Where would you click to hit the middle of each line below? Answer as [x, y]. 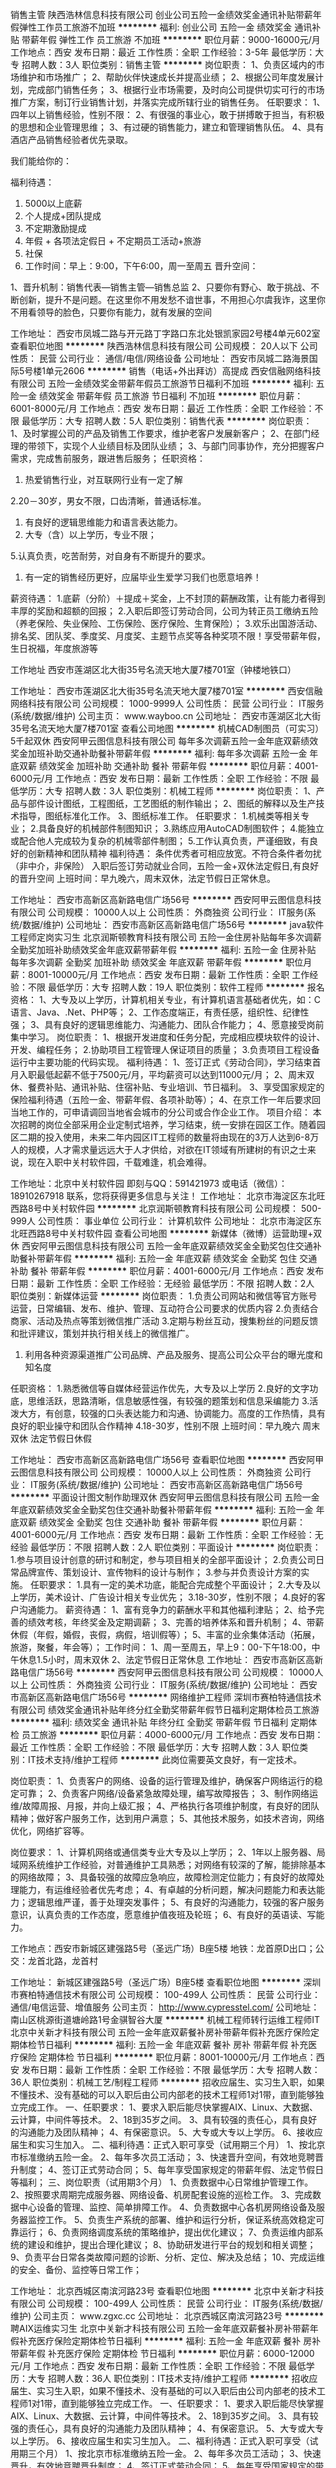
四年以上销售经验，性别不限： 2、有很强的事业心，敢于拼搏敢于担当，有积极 [167, 114]
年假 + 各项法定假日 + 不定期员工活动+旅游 [113, 241]
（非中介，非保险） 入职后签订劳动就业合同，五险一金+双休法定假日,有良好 [165, 866]
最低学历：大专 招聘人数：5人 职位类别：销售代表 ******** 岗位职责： [167, 421]
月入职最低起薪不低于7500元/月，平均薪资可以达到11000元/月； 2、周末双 [162, 1074]
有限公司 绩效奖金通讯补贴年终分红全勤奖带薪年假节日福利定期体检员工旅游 [165, 1709]
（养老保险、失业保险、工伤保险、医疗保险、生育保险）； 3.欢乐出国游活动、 [166, 623]
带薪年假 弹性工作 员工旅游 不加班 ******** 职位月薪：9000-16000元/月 [171, 39]
